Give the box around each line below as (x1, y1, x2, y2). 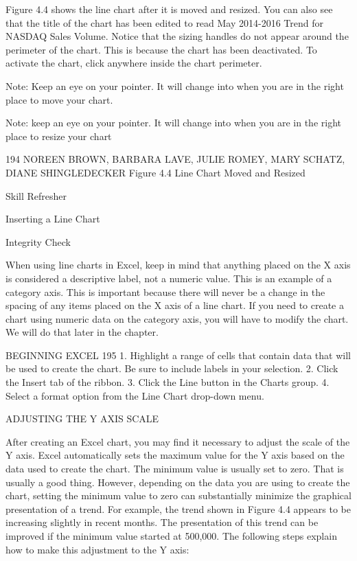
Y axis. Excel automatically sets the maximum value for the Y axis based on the (5, 448, 345, 462)
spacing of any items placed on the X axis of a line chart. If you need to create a (5, 298, 344, 312)
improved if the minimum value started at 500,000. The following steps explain (5, 529, 337, 542)
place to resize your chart (5, 128, 112, 143)
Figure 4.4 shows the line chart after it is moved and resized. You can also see (5, 2, 333, 16)
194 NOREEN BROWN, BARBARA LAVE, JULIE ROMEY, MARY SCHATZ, (5, 152, 345, 166)
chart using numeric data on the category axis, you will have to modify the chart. (5, 311, 349, 325)
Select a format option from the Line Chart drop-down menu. (5, 388, 264, 402)
